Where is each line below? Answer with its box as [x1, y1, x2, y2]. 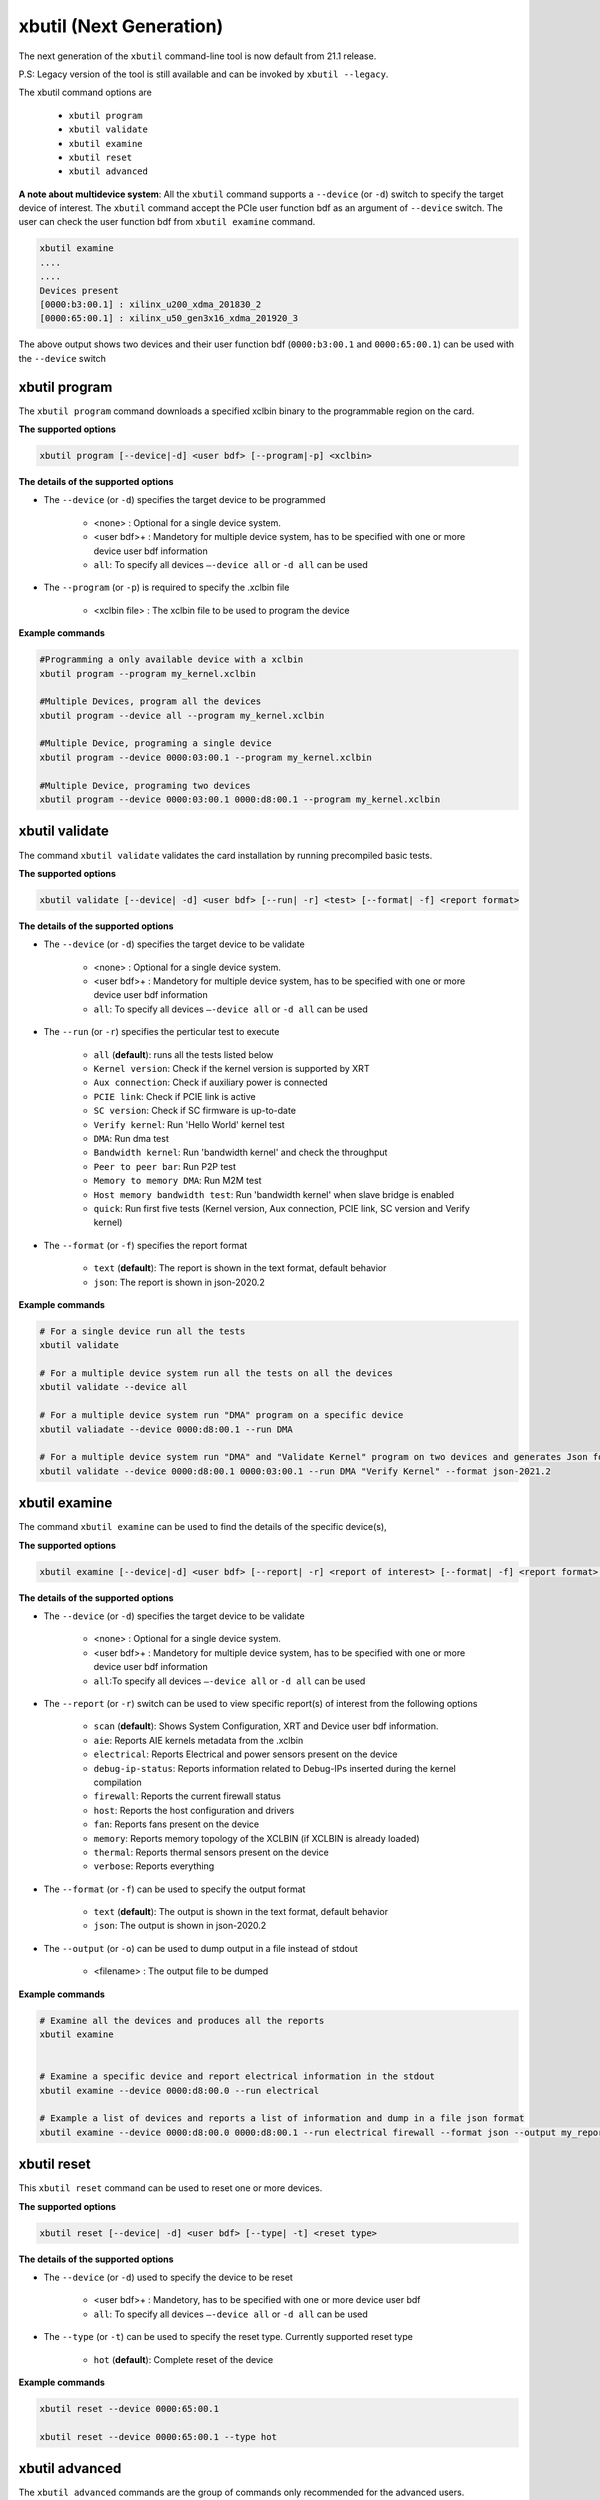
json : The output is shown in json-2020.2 [93, 1920, 267, 1932]
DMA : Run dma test [93, 1132, 169, 1144]
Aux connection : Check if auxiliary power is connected [93, 1076, 329, 1089]
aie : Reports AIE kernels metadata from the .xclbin [93, 1734, 304, 1746]
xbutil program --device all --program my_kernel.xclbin [39, 710, 325, 721]
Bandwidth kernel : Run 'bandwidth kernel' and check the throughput [93, 1146, 388, 1159]
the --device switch [18, 352, 107, 364]
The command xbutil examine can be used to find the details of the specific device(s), [18, 1521, 387, 1533]
